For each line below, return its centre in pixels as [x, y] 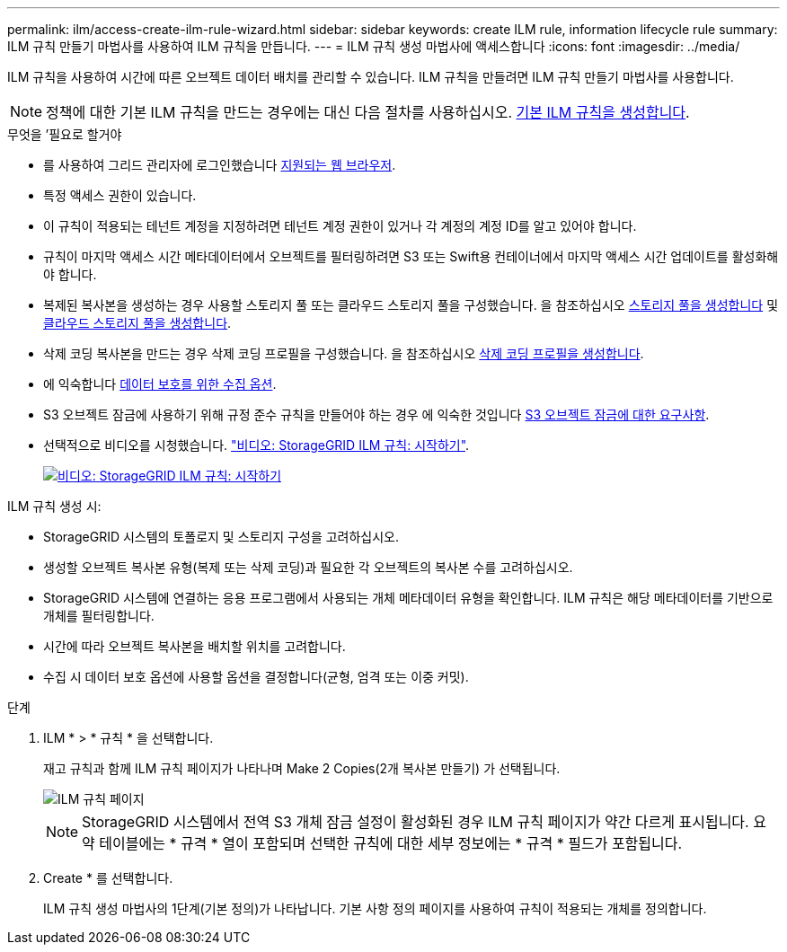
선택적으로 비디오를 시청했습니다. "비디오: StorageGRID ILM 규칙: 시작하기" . [256, 445]
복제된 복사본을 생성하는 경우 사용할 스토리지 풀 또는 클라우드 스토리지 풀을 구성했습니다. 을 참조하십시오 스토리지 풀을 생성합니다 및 [411, 305]
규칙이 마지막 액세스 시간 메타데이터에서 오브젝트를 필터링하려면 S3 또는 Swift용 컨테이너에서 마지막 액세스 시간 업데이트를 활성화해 [411, 256]
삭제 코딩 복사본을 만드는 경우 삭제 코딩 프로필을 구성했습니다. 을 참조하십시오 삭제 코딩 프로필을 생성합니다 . [344, 353]
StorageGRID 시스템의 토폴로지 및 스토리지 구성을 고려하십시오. [221, 537]
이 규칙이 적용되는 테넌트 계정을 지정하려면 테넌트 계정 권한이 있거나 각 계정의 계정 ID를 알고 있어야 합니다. [340, 226]
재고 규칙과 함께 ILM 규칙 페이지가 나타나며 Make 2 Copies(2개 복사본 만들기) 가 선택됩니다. [302, 768]
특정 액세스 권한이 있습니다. [120, 195]
